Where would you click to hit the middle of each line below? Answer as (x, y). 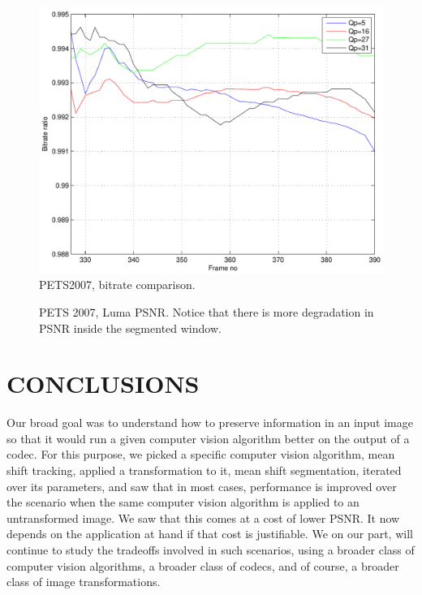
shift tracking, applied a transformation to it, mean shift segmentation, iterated (204, 470)
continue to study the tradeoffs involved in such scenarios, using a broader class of (211, 550)
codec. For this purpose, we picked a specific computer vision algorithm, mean (201, 454)
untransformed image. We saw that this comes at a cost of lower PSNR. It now (203, 517)
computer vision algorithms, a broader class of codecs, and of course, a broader (203, 565)
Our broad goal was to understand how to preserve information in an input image (210, 423)
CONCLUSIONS (103, 384)
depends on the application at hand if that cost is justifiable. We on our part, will (210, 534)
